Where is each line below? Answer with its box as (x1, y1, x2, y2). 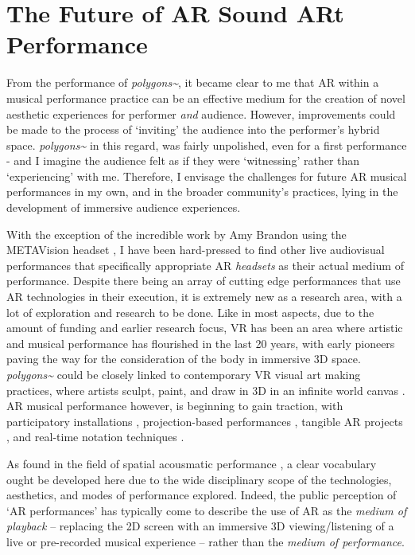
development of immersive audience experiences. (6, 199, 241, 216)
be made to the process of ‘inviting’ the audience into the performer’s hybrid (6, 121, 380, 138)
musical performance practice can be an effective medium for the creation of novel (6, 89, 405, 106)
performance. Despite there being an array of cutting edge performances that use (6, 272, 401, 289)
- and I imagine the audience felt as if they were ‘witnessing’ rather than (6, 152, 360, 169)
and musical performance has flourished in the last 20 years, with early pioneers (6, 334, 395, 351)
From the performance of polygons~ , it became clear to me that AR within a (6, 74, 379, 91)
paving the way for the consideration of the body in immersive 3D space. (6, 350, 361, 367)
